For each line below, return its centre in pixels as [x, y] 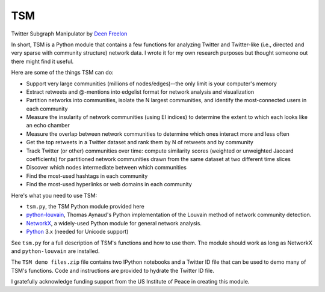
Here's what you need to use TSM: [54, 195]
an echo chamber [48, 126]
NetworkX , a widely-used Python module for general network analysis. [114, 223]
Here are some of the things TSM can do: [62, 73]
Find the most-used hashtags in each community [87, 176]
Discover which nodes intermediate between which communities [106, 168]
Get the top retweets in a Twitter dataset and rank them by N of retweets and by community [140, 142]
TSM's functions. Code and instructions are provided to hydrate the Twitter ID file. [113, 270]
